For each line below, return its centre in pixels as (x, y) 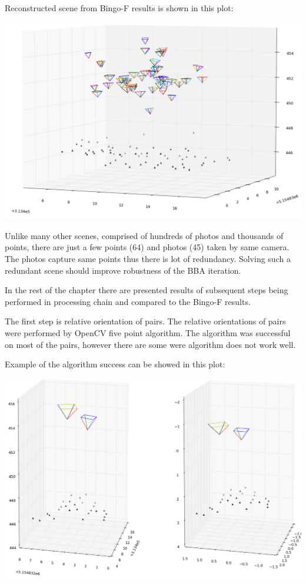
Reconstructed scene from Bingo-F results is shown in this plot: (119, 8)
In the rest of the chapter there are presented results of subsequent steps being (147, 290)
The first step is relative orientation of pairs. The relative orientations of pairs (145, 321)
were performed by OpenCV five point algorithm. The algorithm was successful (148, 333)
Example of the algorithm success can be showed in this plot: (115, 364)
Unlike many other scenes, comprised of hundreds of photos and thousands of (144, 235)
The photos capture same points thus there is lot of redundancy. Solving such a (148, 259)
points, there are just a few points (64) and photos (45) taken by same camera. (147, 247)
